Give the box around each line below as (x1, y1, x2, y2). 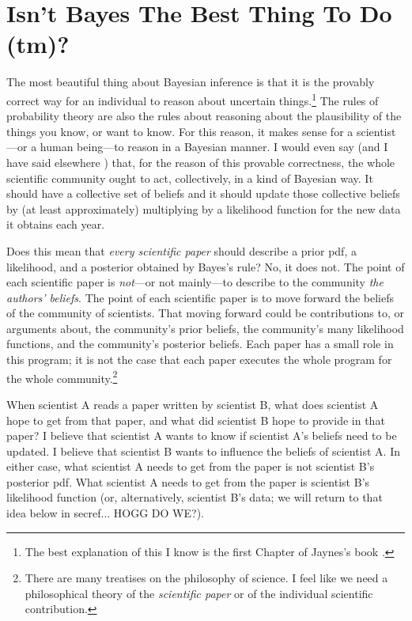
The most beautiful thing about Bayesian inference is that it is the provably (6, 74, 375, 90)
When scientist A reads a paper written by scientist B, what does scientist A (6, 396, 379, 412)
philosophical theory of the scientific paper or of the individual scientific (25, 585, 373, 601)
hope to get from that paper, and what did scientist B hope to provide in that (6, 411, 385, 428)
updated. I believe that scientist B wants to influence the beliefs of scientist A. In (6, 442, 401, 459)
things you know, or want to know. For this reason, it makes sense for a (6, 123, 353, 139)
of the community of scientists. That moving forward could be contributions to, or (6, 305, 404, 321)
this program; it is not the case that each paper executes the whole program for (6, 351, 392, 368)
